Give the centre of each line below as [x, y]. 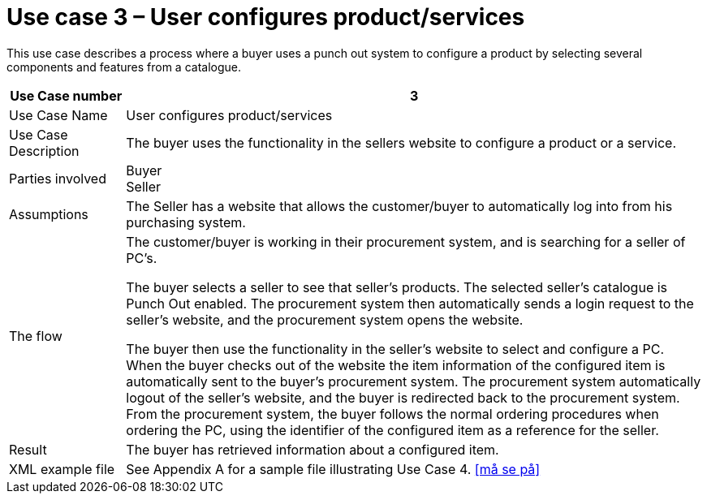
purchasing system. [186, 222]
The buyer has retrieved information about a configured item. [313, 449]
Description [44, 151]
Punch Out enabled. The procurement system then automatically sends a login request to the [410, 303]
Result [28, 449]
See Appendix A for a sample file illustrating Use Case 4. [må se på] [333, 469]
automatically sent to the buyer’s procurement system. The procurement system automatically [414, 381]
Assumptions [49, 214]
